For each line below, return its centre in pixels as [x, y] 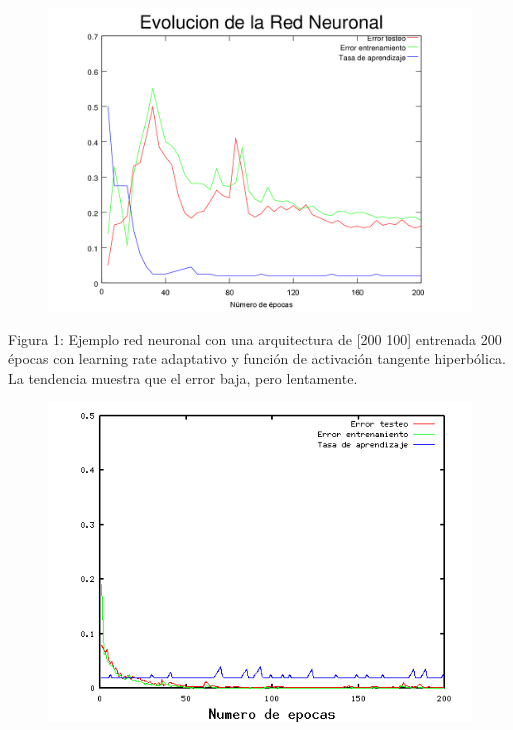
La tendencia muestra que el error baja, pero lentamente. [183, 377]
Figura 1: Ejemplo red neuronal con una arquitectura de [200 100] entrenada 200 [255, 338]
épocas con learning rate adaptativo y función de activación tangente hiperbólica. [257, 358]
